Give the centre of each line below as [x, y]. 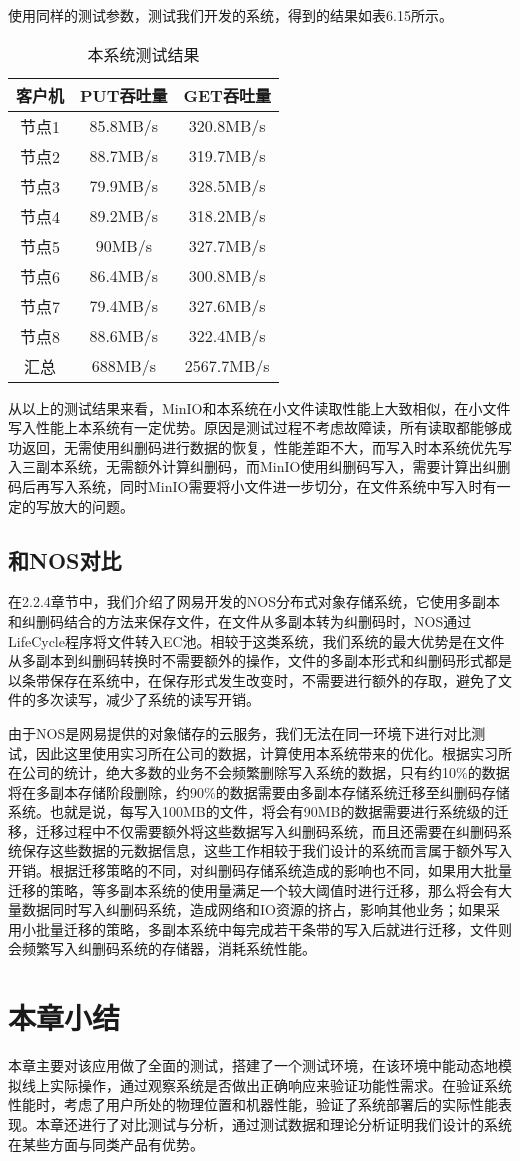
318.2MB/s [227, 216]
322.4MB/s [227, 336]
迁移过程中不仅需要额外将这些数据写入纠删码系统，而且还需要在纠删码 [266, 830]
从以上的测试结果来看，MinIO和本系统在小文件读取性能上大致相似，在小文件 [259, 407]
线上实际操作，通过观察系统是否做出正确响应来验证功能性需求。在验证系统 [266, 1084]
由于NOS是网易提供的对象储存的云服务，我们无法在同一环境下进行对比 [240, 732]
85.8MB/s [124, 126]
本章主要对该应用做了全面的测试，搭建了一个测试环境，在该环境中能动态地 [253, 1065]
